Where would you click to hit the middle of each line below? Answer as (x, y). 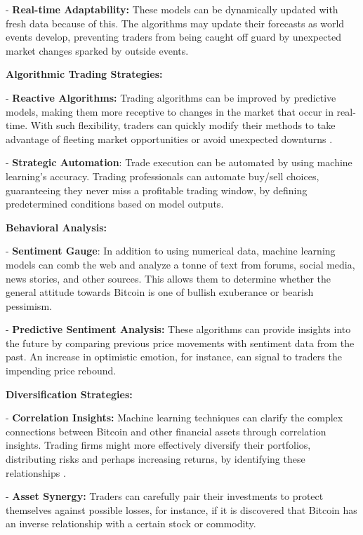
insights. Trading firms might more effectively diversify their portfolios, (158, 445)
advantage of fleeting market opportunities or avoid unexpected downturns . (169, 138)
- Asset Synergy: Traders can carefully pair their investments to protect (165, 496)
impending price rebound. (61, 371)
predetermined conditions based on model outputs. (115, 204)
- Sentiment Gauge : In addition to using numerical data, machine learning (171, 251)
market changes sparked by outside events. (97, 50)
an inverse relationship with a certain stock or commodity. (131, 523)
